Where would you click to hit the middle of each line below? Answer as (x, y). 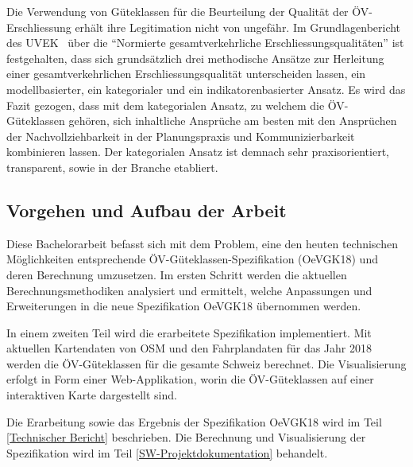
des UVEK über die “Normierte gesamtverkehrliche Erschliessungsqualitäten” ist (205, 43)
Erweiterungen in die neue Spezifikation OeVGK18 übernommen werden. (184, 306)
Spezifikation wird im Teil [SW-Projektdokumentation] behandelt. (167, 452)
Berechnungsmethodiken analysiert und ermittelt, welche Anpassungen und (189, 290)
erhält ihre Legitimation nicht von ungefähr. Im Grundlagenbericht (238, 27)
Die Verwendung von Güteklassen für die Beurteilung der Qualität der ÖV (188, 11)
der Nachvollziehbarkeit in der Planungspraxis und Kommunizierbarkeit (181, 136)
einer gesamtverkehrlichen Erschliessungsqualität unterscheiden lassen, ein (186, 74)
